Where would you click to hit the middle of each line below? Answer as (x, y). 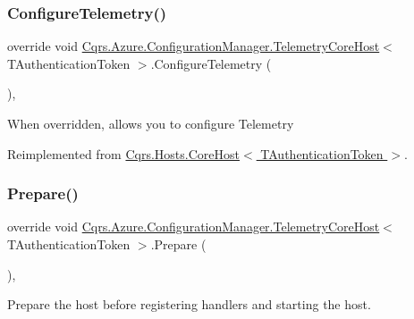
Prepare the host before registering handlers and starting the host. (189, 304)
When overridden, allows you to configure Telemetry (151, 123)
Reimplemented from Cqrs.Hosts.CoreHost (123, 153)
